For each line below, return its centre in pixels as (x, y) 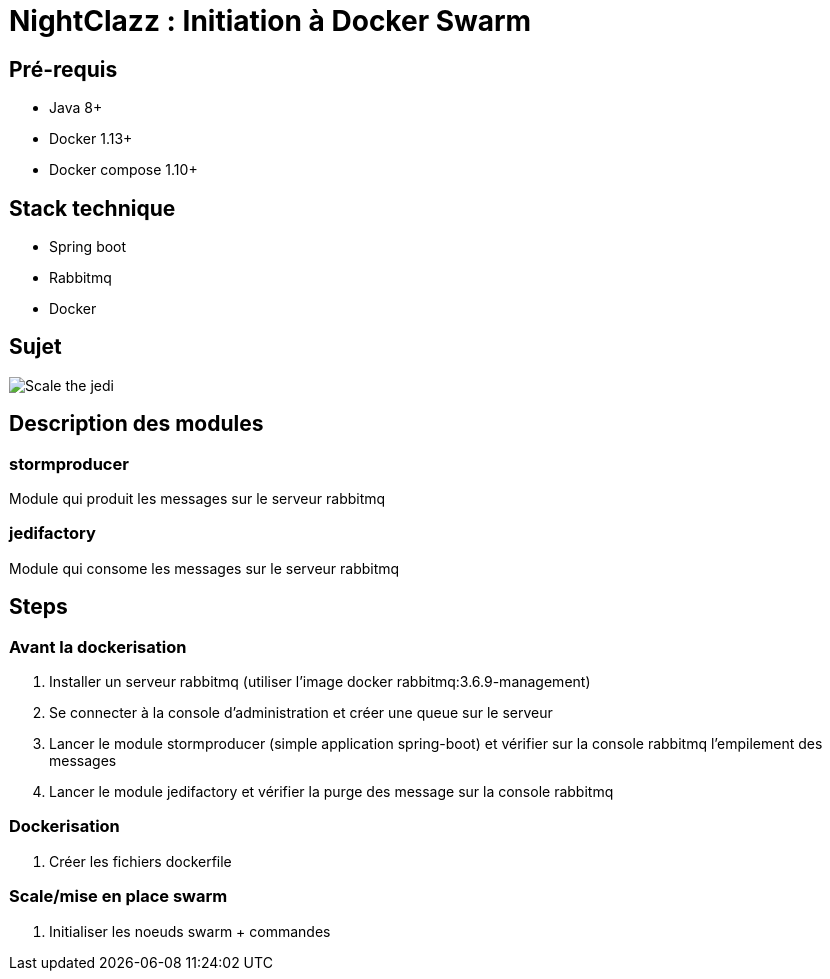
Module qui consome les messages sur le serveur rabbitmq (204, 568)
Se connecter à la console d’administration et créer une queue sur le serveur (301, 713)
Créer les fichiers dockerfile (140, 861)
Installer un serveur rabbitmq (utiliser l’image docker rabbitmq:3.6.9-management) (320, 682)
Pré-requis (63, 69)
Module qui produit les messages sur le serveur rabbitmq (197, 499)
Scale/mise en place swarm (118, 896)
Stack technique (92, 208)
